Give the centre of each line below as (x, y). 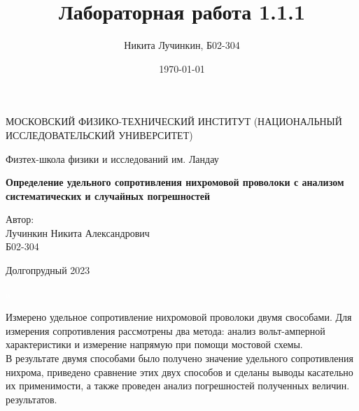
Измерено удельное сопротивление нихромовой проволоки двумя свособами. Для (179, 317)
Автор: (20, 219)
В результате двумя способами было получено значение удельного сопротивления (179, 358)
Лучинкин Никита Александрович (78, 232)
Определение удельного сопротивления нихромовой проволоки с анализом (175, 182)
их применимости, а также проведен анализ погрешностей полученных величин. (178, 385)
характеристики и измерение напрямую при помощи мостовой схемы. (154, 344)
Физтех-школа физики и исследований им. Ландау (112, 158)
